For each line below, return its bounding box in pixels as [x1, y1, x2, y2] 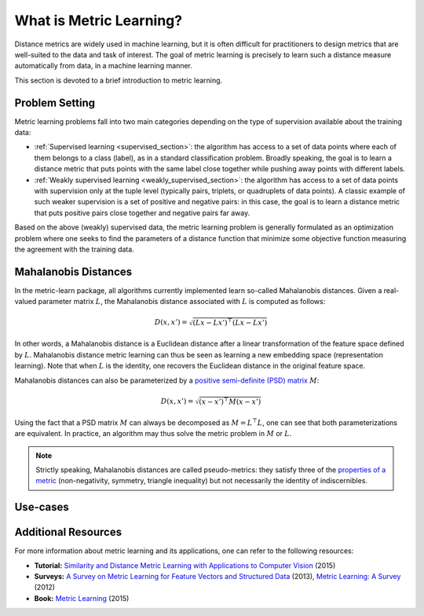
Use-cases [14, 500, 70, 514]
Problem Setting [14, 96, 96, 109]
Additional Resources [14, 526, 122, 539]
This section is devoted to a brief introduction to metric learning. [14, 75, 223, 85]
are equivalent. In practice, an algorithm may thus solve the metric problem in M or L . [14, 429, 292, 438]
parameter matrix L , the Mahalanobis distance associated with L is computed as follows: [38, 297, 326, 306]
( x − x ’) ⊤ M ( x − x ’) [199, 395, 261, 406]
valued [14, 297, 37, 306]
